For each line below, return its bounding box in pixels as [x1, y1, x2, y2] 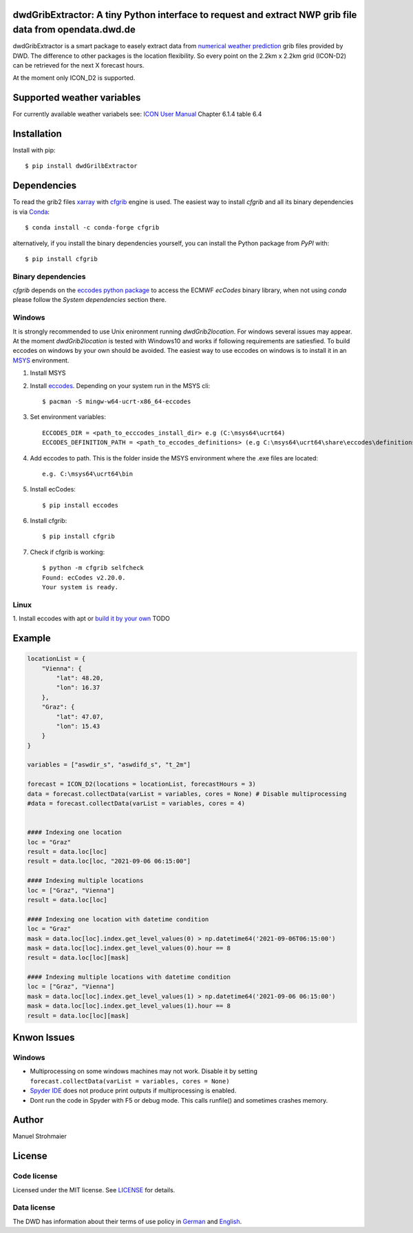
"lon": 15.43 [56, 722, 100, 730]
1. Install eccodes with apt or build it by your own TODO [12, 614, 170, 623]
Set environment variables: [30, 413, 106, 421]
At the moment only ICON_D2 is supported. [12, 74, 136, 82]
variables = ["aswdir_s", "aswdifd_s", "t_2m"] [27, 761, 191, 768]
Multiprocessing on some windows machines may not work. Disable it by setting [30, 1067, 257, 1075]
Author [12, 1114, 44, 1126]
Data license [12, 1203, 56, 1212]
